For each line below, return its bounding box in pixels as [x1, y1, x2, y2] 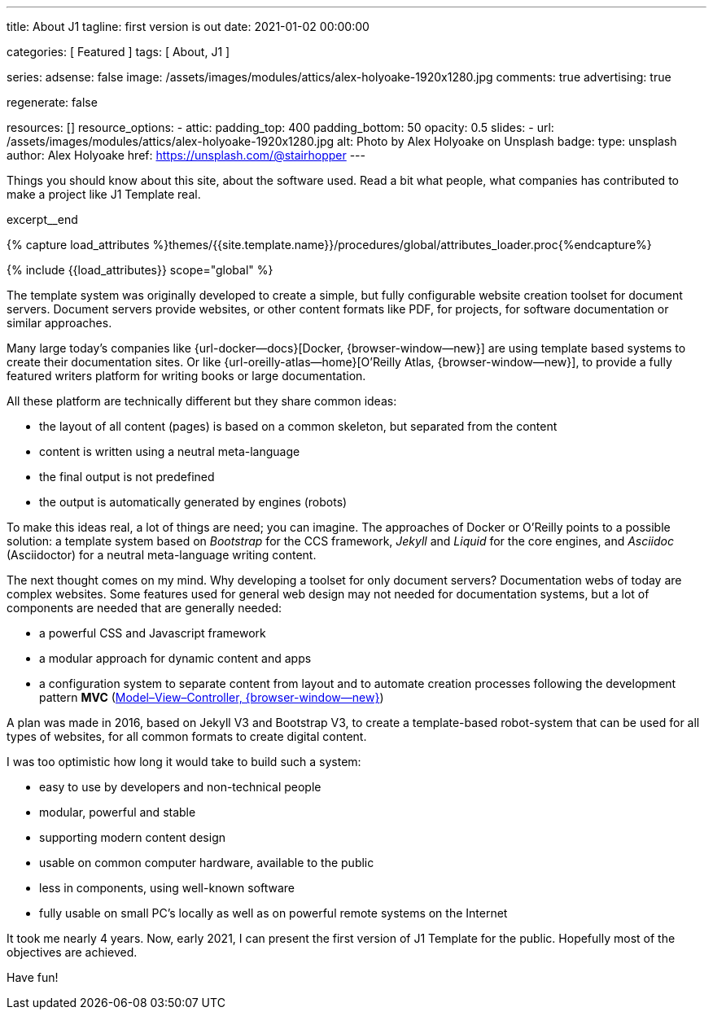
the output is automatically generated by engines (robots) [39, 495, 348, 509]
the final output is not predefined [39, 470, 215, 484]
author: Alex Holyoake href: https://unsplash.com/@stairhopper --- [7, 148, 365, 162]
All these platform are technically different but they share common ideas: [7, 394, 397, 408]
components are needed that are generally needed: [7, 601, 282, 615]
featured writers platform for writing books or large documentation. [7, 369, 366, 383]
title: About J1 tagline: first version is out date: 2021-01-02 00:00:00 [7, 20, 370, 33]
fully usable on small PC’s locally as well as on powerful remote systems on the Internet [39, 906, 508, 920]
